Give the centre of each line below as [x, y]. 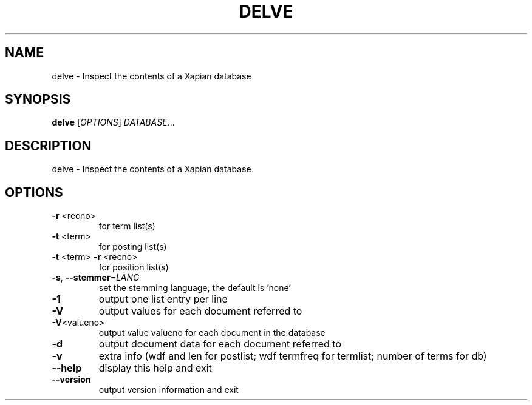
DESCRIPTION [48, 146]
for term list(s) [127, 226]
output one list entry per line [163, 299]
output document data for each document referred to [220, 344]
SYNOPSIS [38, 99]
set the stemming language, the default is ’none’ [195, 288]
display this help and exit [155, 368]
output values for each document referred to [200, 311]
